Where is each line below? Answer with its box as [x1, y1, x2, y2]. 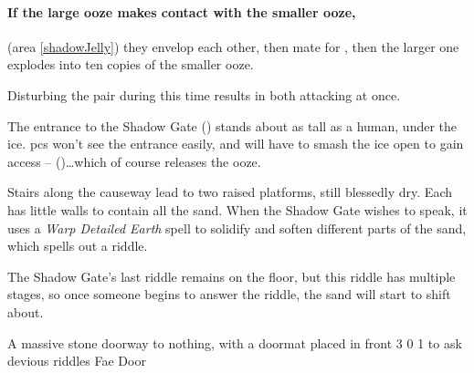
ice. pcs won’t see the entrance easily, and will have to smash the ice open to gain [7, 134, 464, 153]
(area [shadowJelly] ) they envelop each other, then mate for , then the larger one [7, 36, 459, 56]
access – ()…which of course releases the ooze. [7, 151, 261, 171]
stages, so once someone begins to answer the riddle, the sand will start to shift [7, 285, 451, 304]
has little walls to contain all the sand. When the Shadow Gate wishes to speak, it [7, 200, 468, 219]
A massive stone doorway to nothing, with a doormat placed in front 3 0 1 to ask [7, 333, 462, 352]
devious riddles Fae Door [7, 351, 146, 370]
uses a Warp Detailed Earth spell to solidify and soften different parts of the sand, [7, 218, 467, 237]
